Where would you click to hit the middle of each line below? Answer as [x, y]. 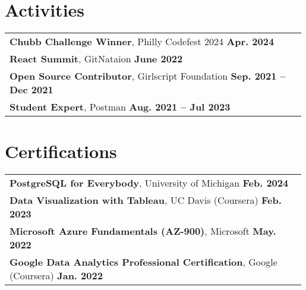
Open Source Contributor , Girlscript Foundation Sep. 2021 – [148, 76]
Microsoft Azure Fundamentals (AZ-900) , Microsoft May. [143, 231]
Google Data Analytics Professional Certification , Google [143, 262]
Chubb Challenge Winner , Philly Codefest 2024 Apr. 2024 [142, 42]
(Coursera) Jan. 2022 [56, 276]
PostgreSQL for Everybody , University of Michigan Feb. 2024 [149, 183]
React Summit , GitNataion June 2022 [96, 59]
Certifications [61, 151]
